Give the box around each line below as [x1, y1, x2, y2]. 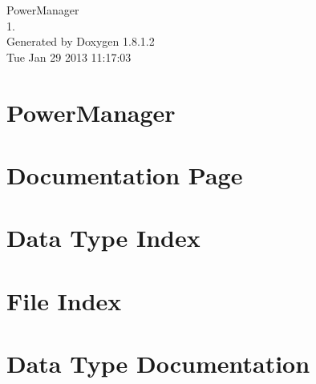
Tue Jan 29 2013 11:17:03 [6, 48, 132, 65]
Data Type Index [6, 221, 201, 254]
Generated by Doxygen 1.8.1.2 [6, 33, 155, 50]
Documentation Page [6, 158, 243, 191]
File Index [6, 284, 122, 317]
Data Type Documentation [6, 347, 310, 380]
